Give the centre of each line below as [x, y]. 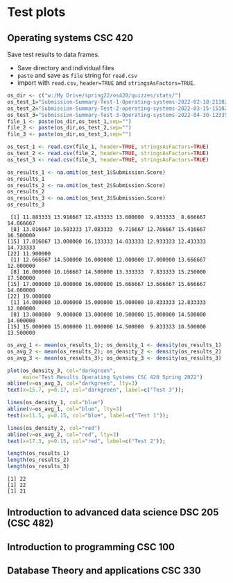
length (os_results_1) [38, 454]
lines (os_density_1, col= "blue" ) [55, 403]
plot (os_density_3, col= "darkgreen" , [62, 370]
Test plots [36, 12]
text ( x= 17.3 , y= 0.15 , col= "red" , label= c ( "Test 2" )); [87, 441]
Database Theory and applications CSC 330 [104, 571]
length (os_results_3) [38, 467]
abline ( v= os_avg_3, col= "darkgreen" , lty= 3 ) [72, 383]
